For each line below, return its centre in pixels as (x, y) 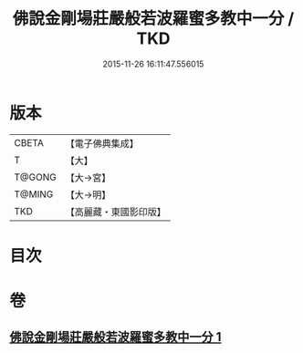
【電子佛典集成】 (102, 143)
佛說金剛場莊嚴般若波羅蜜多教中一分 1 (115, 337)
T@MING (34, 194)
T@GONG (35, 177)
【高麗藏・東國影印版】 (115, 212)
